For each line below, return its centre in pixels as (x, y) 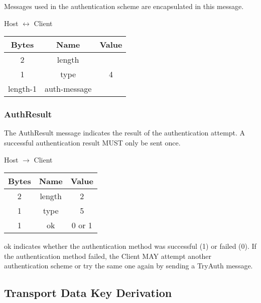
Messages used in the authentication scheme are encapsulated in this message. (124, 6)
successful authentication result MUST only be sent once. (92, 142)
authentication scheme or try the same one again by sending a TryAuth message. (128, 266)
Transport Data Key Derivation (88, 293)
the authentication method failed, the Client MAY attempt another (108, 256)
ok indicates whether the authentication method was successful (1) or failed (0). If (130, 246)
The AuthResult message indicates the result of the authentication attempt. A (125, 133)
